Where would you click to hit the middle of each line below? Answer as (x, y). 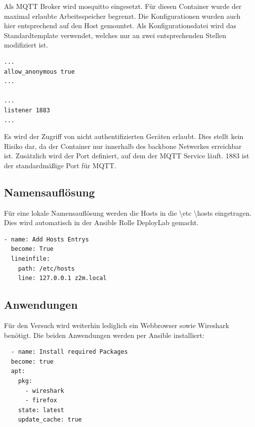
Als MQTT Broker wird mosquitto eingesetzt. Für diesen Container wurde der (123, 6)
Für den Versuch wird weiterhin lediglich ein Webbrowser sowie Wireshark (117, 325)
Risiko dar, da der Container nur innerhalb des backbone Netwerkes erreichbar (123, 146)
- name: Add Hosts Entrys (46, 239)
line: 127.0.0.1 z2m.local (62, 278)
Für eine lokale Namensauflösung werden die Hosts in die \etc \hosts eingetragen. (128, 213)
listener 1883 (27, 110)
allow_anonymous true (40, 71)
